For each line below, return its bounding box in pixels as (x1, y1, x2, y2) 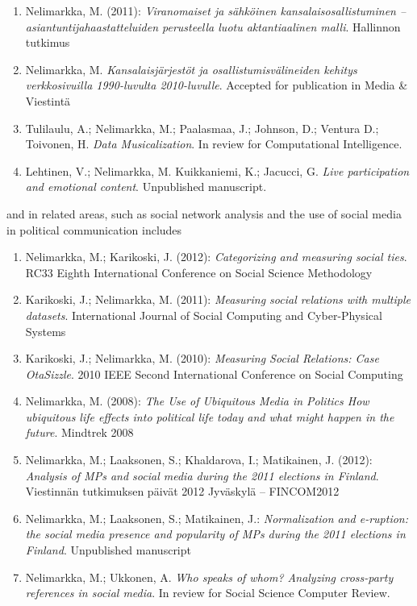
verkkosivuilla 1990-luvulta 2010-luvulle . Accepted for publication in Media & (25, 77, 408, 93)
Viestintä (25, 92, 71, 109)
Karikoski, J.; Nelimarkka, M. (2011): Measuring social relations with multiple (25, 291, 411, 308)
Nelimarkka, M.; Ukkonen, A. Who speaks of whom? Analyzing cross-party (25, 568, 394, 585)
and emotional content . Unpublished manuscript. (25, 178, 267, 195)
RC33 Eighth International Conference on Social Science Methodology (25, 264, 373, 280)
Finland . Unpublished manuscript (25, 542, 191, 558)
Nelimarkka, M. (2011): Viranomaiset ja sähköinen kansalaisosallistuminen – (25, 2, 407, 19)
